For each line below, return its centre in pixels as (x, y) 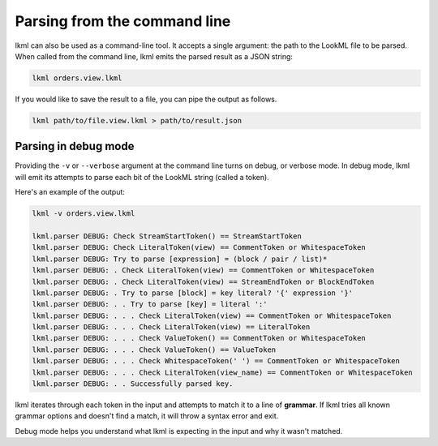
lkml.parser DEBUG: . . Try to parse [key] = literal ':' (150, 304)
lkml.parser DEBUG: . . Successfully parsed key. (133, 384)
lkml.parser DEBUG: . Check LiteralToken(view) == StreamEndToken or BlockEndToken (203, 281)
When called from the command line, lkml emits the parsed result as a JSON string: (154, 56)
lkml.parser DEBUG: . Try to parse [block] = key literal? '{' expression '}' (192, 293)
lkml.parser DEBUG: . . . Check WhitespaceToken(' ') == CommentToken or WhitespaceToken (216, 361)
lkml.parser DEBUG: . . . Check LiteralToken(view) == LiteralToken (171, 327)
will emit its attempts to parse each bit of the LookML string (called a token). (142, 177)
